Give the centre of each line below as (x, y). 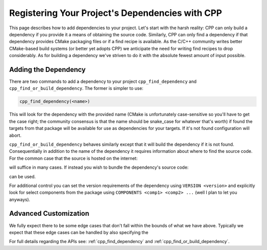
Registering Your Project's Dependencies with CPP (116, 13)
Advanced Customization (49, 214)
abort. (15, 135)
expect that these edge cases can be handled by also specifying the (79, 232)
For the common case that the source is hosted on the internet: (73, 158)
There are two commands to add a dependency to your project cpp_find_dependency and (103, 81)
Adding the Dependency (47, 69)
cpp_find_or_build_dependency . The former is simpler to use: (76, 88)
